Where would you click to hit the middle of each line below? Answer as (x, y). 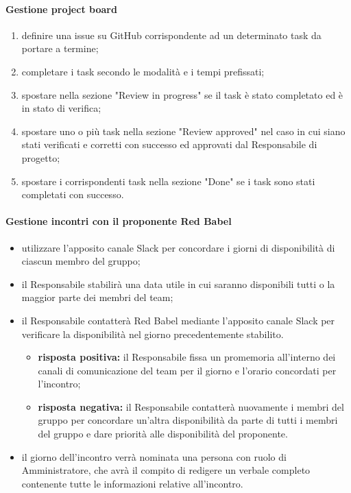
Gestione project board (61, 9)
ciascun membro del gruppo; (81, 261)
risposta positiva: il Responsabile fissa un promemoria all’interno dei (187, 357)
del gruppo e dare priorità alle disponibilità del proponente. (163, 434)
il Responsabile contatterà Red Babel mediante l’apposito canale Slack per (178, 320)
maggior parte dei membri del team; (97, 297)
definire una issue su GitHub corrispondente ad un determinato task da (171, 35)
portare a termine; (60, 48)
